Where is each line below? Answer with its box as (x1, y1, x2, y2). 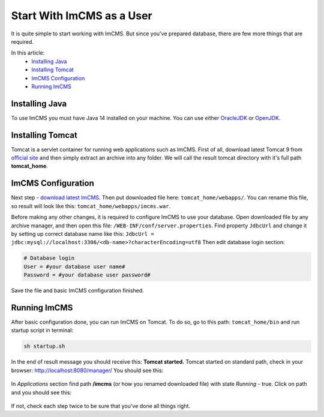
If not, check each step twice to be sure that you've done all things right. (11, 402, 191, 409)
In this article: (11, 49, 45, 56)
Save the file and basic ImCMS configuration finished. (11, 287, 144, 294)
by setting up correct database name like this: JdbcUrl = (11, 230, 154, 237)
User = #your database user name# (23, 263, 125, 270)
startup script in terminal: (11, 327, 73, 334)
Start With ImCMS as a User (11, 9, 152, 22)
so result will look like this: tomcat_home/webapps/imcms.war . (11, 202, 171, 209)
